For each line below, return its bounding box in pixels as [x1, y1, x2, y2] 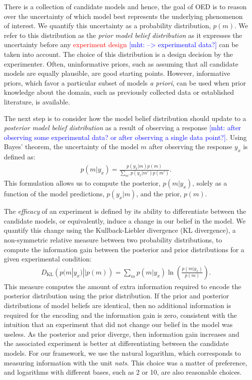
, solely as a [192, 178, 227, 188]
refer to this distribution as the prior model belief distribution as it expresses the [4, 30, 242, 40]
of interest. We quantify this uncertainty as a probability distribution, [4, 20, 211, 31]
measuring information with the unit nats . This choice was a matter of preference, [4, 357, 248, 367]
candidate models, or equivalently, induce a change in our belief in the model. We [4, 215, 246, 225]
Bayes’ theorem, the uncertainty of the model [4, 141, 139, 152]
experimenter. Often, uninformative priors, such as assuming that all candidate [4, 58, 238, 69]
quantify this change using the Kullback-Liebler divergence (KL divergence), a [4, 225, 236, 235]
